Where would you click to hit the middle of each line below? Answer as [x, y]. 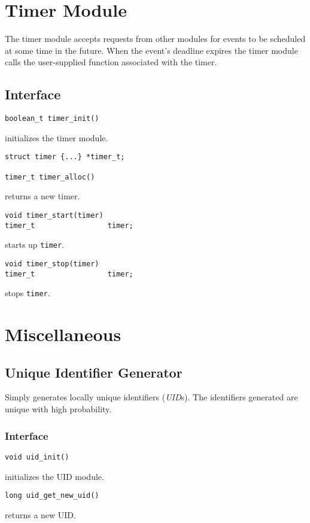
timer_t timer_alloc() [50, 177]
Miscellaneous [63, 334]
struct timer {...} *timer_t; [65, 157]
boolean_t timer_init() [52, 119]
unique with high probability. [58, 409]
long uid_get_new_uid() [52, 496]
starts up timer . [35, 244]
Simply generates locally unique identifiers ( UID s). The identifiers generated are [151, 397]
